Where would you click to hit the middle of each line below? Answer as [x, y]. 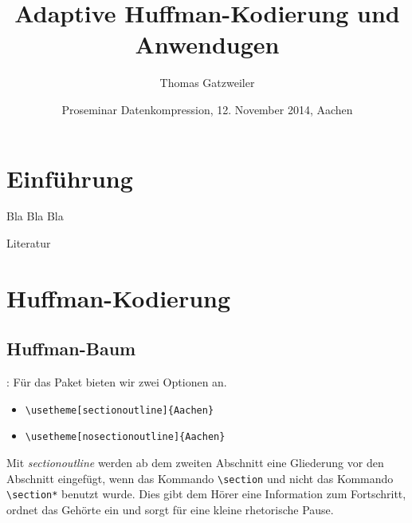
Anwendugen [207, 44]
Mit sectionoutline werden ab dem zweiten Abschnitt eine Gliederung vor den [195, 463]
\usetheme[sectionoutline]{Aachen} [120, 410]
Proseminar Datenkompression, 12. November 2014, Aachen [207, 109]
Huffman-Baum [71, 349]
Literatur [29, 243]
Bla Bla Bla [35, 216]
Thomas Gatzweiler [207, 83]
